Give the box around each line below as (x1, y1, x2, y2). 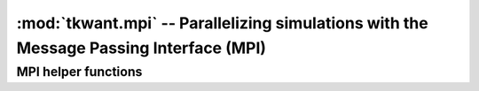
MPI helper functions (16, 64, 143, 80)
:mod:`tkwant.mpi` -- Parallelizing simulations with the (16, 13, 429, 33)
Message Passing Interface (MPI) (16, 38, 266, 57)
